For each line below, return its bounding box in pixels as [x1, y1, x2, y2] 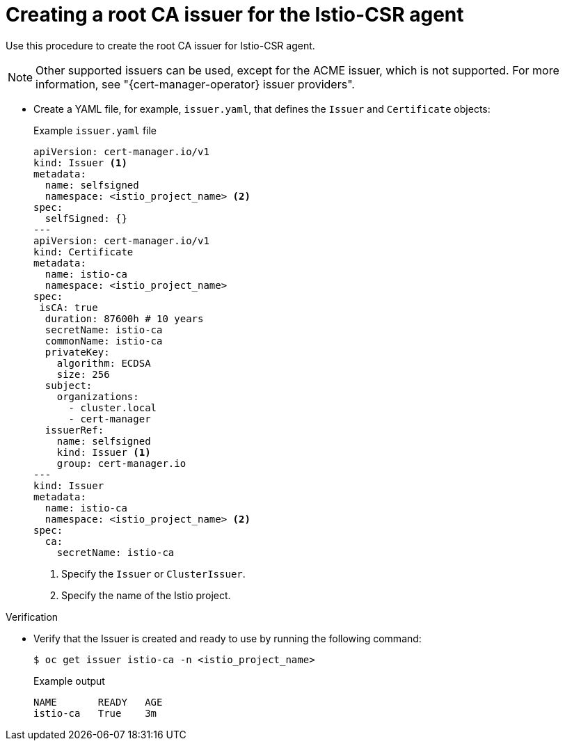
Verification [6, 610, 58, 623]
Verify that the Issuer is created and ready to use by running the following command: [33, 632, 422, 644]
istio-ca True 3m [33, 707, 157, 719]
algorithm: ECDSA [56, 357, 151, 369]
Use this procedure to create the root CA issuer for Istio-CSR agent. [6, 39, 315, 51]
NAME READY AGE [33, 696, 163, 708]
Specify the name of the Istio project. [61, 589, 231, 601]
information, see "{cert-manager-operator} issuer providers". [35, 77, 355, 91]
